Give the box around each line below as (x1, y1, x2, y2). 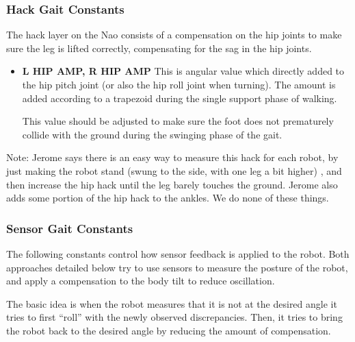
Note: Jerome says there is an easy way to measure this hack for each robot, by (6, 150, 339, 164)
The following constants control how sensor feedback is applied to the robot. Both (6, 246, 350, 260)
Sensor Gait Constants (6, 219, 133, 236)
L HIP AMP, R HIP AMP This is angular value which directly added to (22, 64, 345, 78)
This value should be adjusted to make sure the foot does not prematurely (22, 114, 334, 128)
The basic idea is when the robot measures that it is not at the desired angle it (6, 296, 337, 310)
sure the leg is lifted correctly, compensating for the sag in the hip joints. (6, 40, 312, 55)
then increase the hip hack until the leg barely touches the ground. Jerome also (6, 177, 338, 191)
